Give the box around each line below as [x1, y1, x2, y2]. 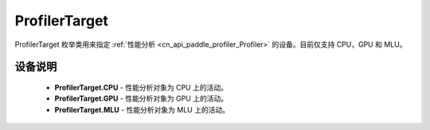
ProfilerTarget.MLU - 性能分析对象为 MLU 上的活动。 [54, 105, 230, 114]
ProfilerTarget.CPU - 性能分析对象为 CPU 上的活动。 [54, 82, 229, 92]
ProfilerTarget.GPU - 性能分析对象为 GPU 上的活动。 [54, 94, 229, 103]
